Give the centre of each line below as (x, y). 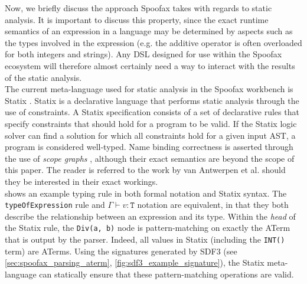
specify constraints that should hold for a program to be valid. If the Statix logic (151, 123)
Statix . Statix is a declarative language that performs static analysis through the (152, 100)
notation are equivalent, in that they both (213, 205)
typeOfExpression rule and (55, 205)
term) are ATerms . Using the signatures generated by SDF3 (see (121, 251)
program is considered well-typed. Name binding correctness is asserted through (149, 147)
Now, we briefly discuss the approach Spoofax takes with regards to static (138, 8)
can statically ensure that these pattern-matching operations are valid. (166, 274)
